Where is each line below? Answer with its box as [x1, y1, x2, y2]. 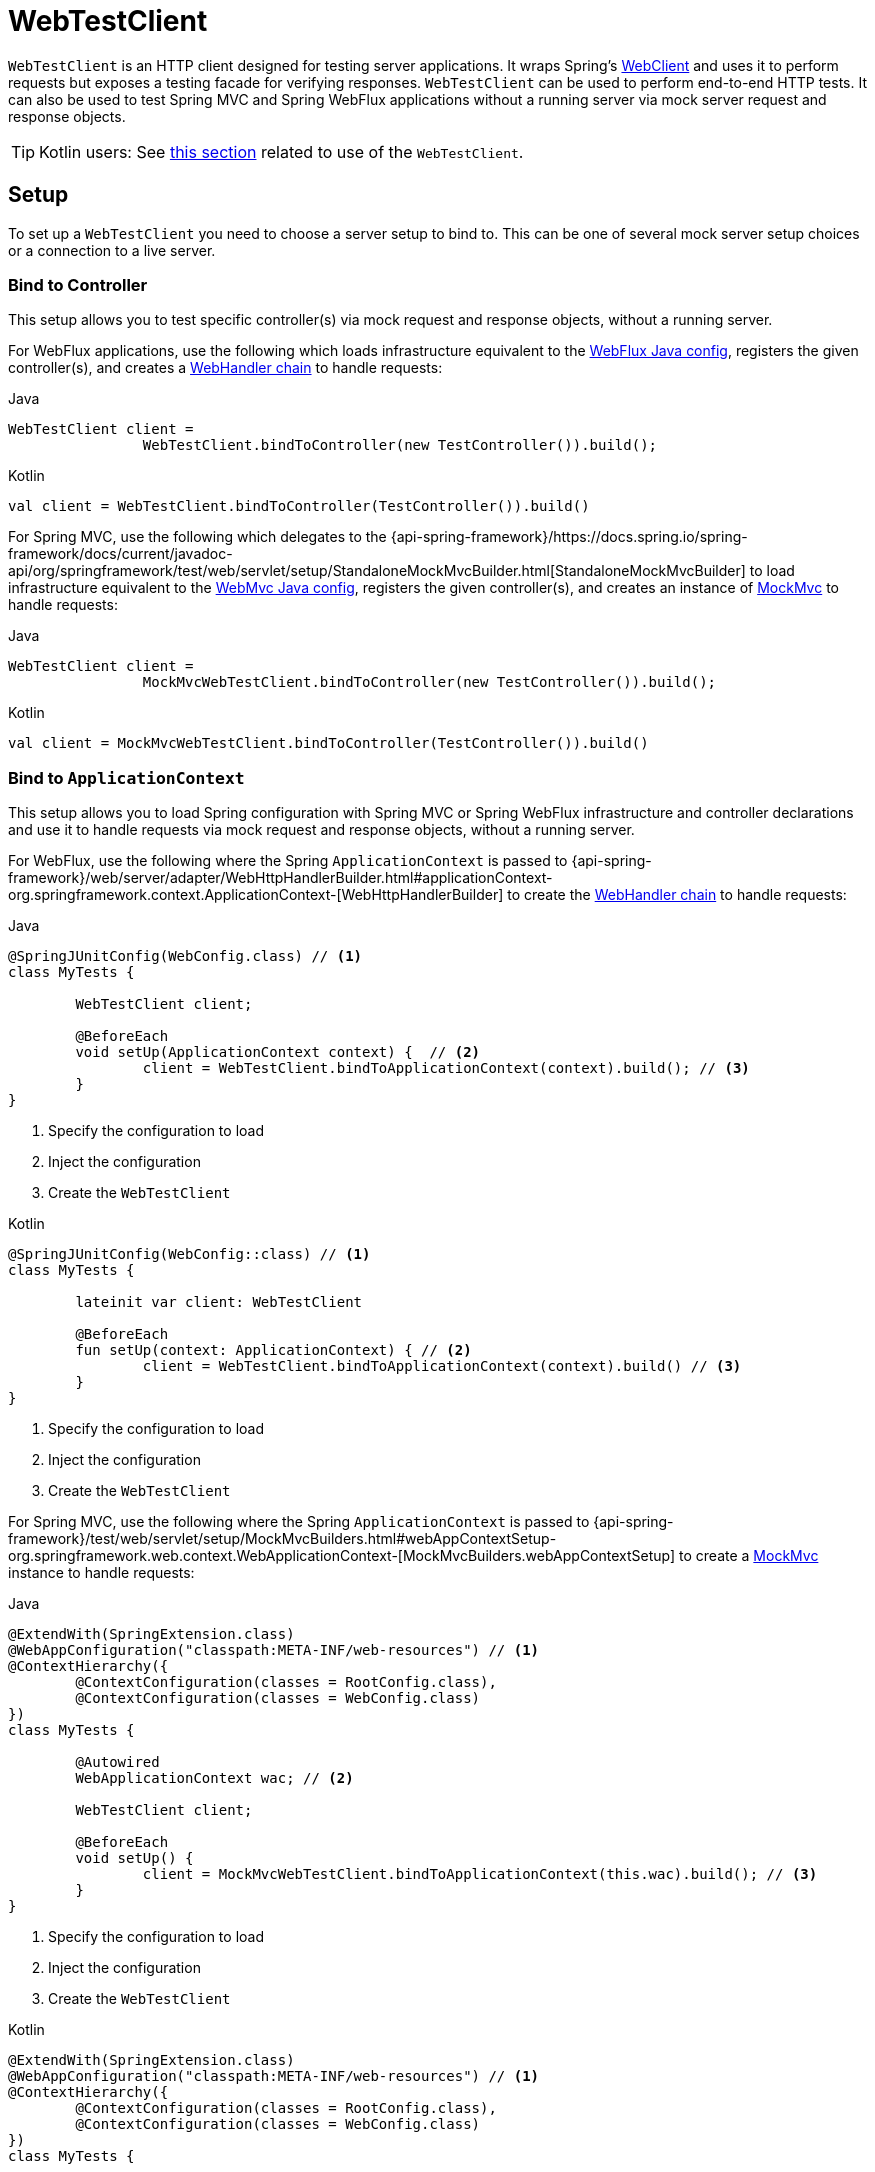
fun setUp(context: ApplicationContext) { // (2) [75, 1342, 472, 1359]
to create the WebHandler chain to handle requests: [507, 886, 847, 904]
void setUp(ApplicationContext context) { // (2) [75, 1044, 481, 1061]
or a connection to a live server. [8, 241, 216, 259]
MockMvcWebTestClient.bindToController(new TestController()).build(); [142, 674, 717, 691]
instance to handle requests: [8, 1564, 195, 1582]
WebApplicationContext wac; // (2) [75, 1770, 354, 1787]
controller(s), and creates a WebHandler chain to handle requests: [8, 359, 443, 377]
